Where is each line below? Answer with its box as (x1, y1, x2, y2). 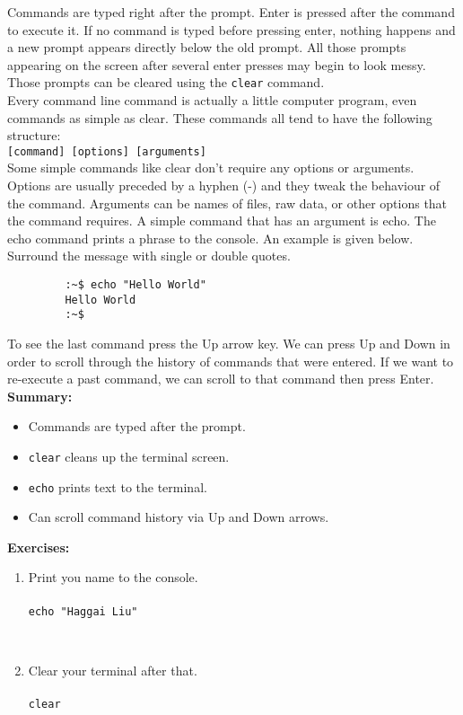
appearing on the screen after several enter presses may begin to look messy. (7, 55, 426, 74)
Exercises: (7, 537, 70, 556)
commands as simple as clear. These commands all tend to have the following (7, 108, 432, 127)
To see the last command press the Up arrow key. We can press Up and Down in (7, 334, 450, 352)
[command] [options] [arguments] (7, 145, 206, 158)
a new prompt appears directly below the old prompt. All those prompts (7, 38, 406, 57)
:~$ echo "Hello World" (65, 278, 206, 292)
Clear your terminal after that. (28, 660, 197, 679)
